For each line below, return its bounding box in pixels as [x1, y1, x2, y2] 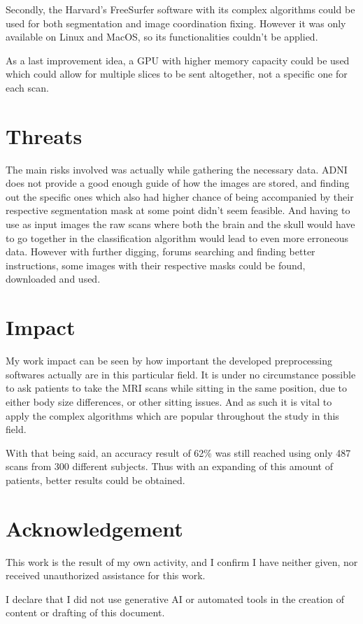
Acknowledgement [6, 513, 183, 542]
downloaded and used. [6, 271, 101, 286]
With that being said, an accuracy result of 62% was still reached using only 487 [6, 445, 351, 460]
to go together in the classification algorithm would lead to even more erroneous [6, 230, 349, 245]
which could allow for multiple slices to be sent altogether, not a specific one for [6, 66, 348, 81]
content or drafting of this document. [6, 605, 165, 620]
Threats [6, 121, 83, 150]
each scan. [6, 80, 49, 94]
